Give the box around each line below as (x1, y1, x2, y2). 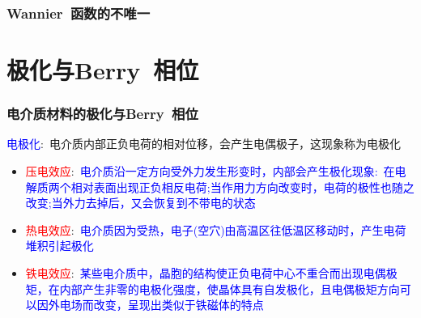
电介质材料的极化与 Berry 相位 (6, 104, 198, 124)
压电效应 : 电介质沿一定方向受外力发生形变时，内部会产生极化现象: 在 (25, 163, 395, 180)
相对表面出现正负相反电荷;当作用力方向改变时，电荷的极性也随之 (70, 178, 415, 195)
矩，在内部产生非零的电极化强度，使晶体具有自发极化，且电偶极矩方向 (25, 280, 400, 297)
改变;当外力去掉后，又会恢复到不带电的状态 (25, 194, 256, 211)
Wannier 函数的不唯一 (6, 2, 151, 23)
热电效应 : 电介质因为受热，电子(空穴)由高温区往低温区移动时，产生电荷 (25, 221, 406, 238)
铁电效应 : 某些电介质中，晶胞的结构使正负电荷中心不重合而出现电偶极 (25, 265, 398, 281)
